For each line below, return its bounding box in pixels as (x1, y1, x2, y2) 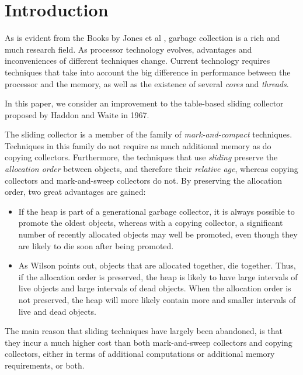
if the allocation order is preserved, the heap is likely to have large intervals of (18, 270, 298, 283)
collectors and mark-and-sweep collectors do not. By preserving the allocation (5, 174, 283, 186)
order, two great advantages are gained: (5, 185, 146, 198)
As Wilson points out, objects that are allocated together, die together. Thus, (18, 259, 296, 271)
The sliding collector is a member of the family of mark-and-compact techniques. (5, 128, 292, 140)
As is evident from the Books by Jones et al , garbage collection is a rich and (5, 32, 280, 44)
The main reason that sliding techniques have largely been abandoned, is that (5, 325, 283, 337)
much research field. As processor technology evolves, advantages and (5, 43, 252, 55)
